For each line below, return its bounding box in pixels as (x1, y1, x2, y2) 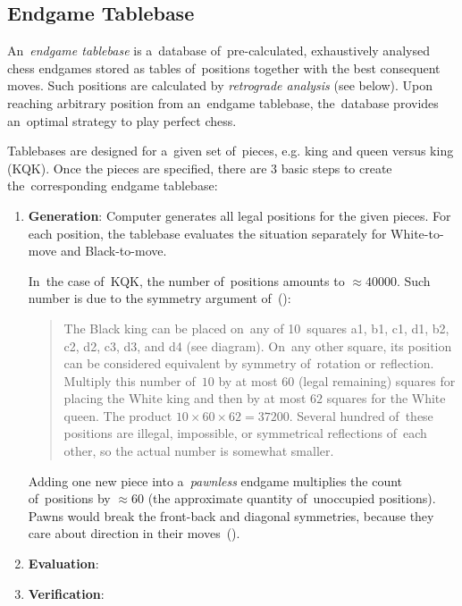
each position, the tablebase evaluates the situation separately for (28, 223, 387, 242)
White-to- (391, 223, 444, 242)
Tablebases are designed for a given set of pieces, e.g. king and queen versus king (7, 141, 454, 160)
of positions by (28, 489, 111, 508)
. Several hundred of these (289, 406, 433, 425)
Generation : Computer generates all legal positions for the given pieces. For (28, 206, 451, 224)
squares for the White (326, 389, 446, 408)
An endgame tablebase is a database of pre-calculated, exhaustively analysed (7, 41, 430, 60)
